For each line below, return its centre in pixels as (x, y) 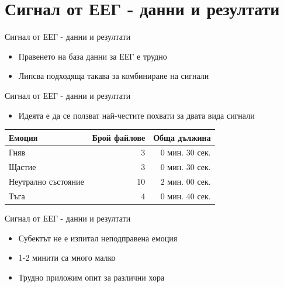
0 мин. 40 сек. (186, 196)
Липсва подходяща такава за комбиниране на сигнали (114, 76)
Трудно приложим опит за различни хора (91, 277)
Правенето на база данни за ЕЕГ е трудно (93, 56)
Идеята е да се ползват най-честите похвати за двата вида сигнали (136, 115)
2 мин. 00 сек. (186, 181)
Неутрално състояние (46, 181)
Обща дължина (182, 137)
